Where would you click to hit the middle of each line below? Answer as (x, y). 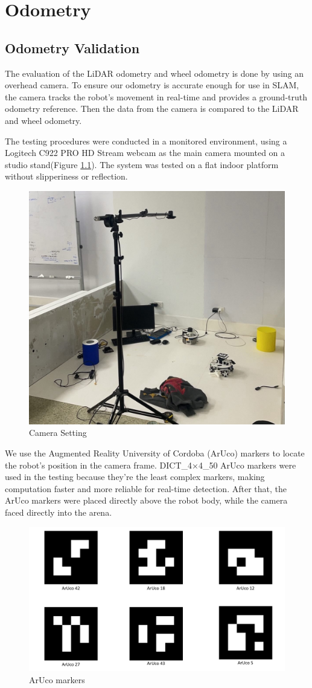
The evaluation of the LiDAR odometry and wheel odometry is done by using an (154, 73)
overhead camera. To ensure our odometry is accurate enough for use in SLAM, (152, 85)
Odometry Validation (72, 47)
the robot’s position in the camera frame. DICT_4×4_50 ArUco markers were (151, 465)
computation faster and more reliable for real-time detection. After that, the (146, 488)
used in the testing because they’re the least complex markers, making (135, 477)
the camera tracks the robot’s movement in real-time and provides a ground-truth (156, 96)
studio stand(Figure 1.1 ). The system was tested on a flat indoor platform (142, 164)
